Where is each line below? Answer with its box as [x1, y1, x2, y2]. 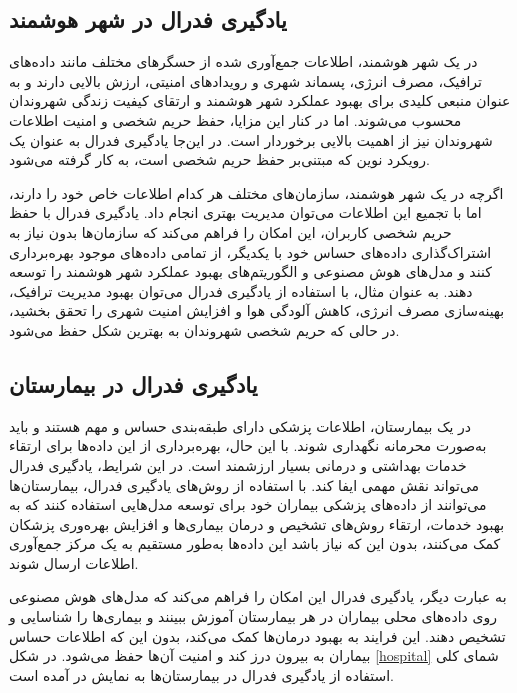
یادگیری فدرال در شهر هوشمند [9, 4, 287, 35]
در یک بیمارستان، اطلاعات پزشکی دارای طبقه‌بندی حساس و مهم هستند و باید [9, 415, 472, 436]
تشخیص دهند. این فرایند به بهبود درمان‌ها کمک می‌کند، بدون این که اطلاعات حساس [9, 625, 506, 646]
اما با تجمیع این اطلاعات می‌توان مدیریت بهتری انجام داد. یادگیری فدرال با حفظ [9, 202, 482, 223]
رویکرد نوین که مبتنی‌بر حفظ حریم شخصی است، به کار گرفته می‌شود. [9, 149, 430, 170]
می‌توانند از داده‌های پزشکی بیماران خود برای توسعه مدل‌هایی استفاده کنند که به [9, 494, 487, 515]
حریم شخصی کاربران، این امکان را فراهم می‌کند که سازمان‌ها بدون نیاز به [9, 221, 452, 242]
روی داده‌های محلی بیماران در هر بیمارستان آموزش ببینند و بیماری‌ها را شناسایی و [9, 606, 497, 627]
